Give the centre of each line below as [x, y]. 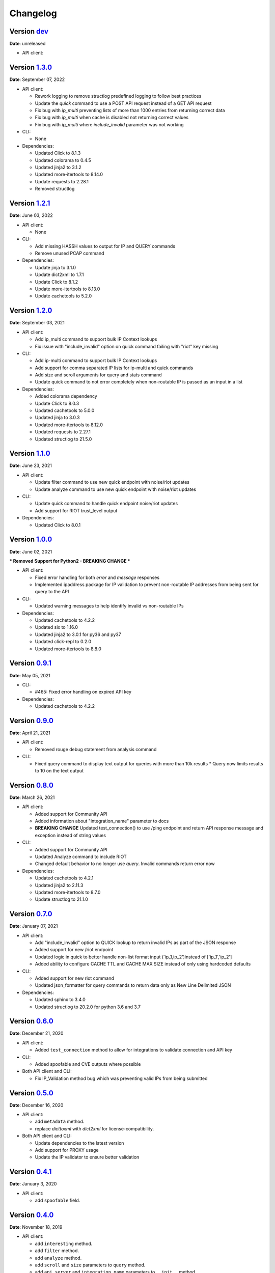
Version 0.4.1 [31, 1172]
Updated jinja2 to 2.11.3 [59, 885]
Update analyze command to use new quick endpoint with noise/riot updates [115, 489]
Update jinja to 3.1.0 [56, 267]
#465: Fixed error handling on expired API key [83, 692]
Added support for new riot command [74, 978]
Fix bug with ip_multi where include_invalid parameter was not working [109, 124]
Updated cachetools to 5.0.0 [65, 410]
